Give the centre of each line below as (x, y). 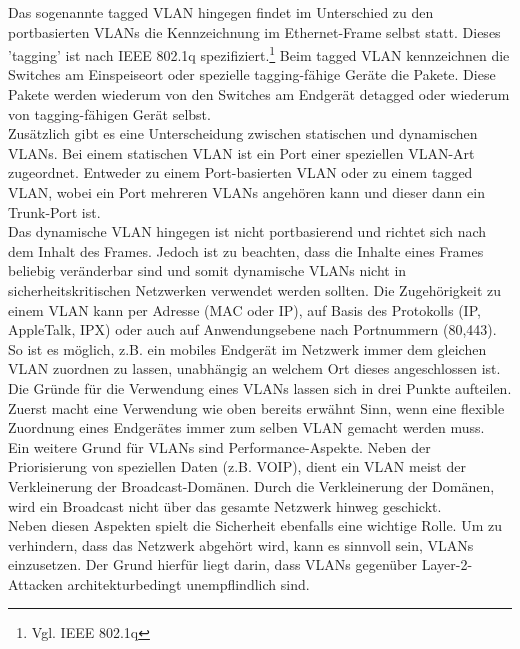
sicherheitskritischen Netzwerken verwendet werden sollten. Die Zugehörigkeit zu (255, 289)
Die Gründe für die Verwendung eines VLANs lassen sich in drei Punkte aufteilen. (260, 387)
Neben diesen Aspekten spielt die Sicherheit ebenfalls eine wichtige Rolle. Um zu (255, 525)
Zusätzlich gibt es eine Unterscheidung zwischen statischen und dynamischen (243, 133)
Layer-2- (447, 564)
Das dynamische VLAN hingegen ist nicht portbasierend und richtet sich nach (247, 231)
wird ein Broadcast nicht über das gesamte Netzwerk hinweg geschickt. (225, 505)
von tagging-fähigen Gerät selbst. (109, 113)
